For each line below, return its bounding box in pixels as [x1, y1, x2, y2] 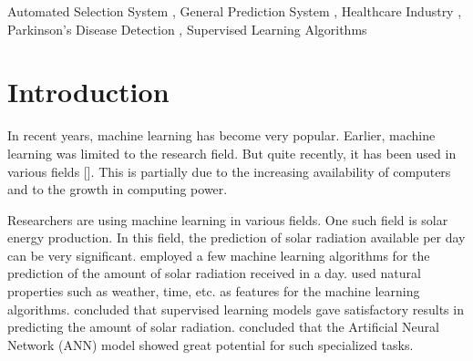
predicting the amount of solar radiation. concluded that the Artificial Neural [7, 317, 439, 336]
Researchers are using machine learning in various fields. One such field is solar [7, 210, 448, 229]
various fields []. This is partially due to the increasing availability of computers [7, 161, 451, 180]
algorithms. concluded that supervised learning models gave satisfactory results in [7, 299, 464, 318]
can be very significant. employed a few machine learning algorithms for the [7, 245, 430, 264]
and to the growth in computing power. [7, 180, 228, 199]
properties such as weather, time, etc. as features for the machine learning [7, 282, 420, 301]
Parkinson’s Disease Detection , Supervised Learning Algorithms [7, 19, 367, 38]
